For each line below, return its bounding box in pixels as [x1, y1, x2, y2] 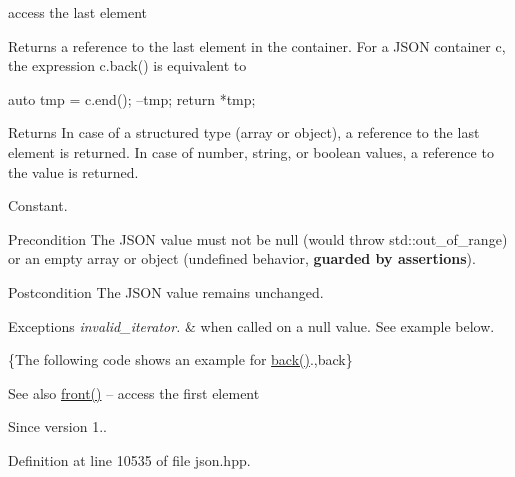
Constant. [8, 195, 68, 216]
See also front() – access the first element [8, 382, 260, 403]
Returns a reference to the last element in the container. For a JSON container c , [8, 35, 506, 56]
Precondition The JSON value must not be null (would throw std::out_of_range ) [8, 228, 508, 249]
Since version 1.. [8, 416, 107, 437]
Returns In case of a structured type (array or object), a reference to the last [8, 122, 480, 143]
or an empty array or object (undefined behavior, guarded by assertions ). [8, 248, 476, 269]
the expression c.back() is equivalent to [8, 55, 247, 76]
